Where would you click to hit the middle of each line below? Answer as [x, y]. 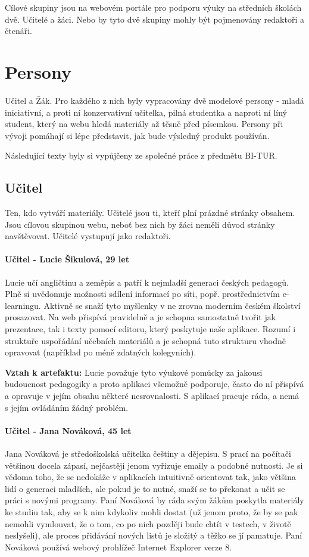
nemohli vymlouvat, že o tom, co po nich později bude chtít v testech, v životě [148, 523]
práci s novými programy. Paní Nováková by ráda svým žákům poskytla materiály [154, 500]
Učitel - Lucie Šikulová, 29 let [67, 259]
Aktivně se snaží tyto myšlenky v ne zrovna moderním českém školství [172, 305]
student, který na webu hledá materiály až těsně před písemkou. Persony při [144, 124]
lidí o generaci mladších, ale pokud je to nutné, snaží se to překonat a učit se [145, 488]
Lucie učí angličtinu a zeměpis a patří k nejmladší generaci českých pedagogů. [147, 282]
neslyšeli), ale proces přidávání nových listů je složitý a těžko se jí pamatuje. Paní [154, 535]
